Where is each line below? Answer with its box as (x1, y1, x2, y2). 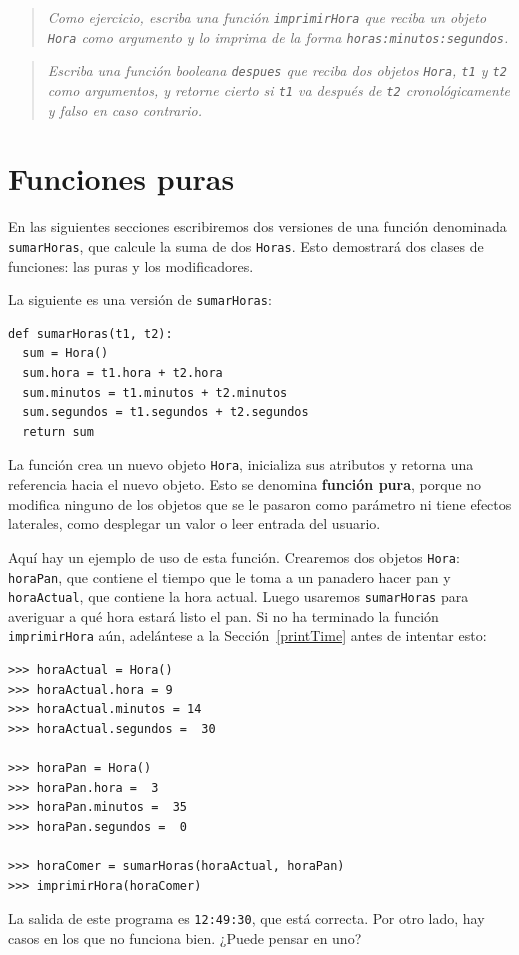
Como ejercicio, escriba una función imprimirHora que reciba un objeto (47, 7, 487, 27)
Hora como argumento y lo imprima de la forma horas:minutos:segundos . (47, 26, 509, 47)
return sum (22, 424, 94, 439)
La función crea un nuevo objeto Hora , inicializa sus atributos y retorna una (8, 454, 474, 475)
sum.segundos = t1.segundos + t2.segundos (22, 405, 309, 420)
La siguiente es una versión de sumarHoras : (8, 289, 272, 310)
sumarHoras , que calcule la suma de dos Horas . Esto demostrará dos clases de (8, 235, 484, 256)
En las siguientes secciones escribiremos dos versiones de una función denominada (8, 216, 507, 237)
